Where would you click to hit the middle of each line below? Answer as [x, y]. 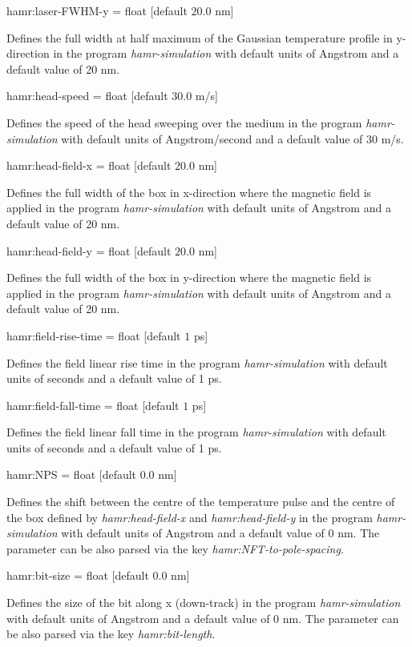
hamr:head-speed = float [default [87, 96]
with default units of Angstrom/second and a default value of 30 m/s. [232, 138]
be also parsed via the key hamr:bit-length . [111, 634]
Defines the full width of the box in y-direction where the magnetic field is [189, 277]
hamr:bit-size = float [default [78, 575]
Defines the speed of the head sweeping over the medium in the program [184, 122]
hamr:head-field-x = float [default [89, 165]
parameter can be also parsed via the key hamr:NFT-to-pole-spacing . [175, 548]
